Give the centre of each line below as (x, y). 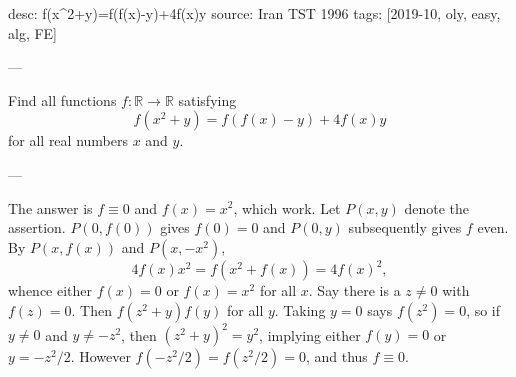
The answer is (50, 207)
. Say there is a (354, 290)
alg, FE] (33, 32)
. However (100, 356)
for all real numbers (68, 140)
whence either (50, 290)
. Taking (300, 309)
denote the (437, 207)
